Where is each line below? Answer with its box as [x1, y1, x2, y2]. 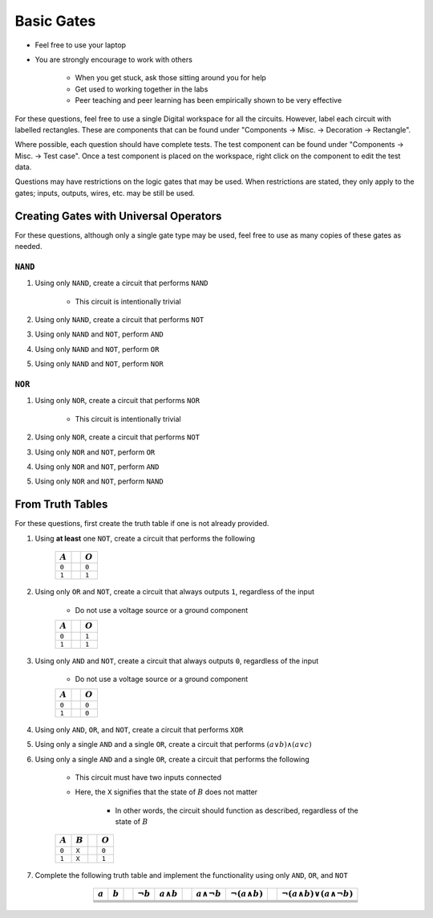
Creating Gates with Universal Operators [14, 209, 222, 222]
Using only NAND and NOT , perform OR [34, 344, 160, 353]
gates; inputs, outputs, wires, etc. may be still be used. [14, 188, 196, 198]
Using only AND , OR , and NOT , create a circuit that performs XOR [34, 724, 244, 734]
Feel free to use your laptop [34, 40, 127, 50]
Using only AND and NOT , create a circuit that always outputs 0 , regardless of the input [34, 655, 319, 666]
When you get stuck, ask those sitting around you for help [75, 73, 266, 83]
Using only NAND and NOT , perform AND [34, 329, 164, 339]
